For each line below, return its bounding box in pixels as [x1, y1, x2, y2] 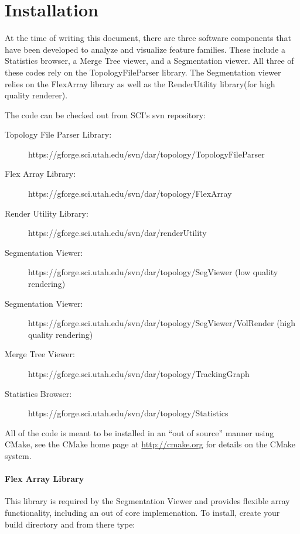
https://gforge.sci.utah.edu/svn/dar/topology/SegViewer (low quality [28, 266, 278, 278]
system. [5, 449, 32, 461]
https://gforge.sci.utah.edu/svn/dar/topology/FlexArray [28, 187, 232, 200]
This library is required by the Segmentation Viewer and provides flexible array [5, 495, 290, 507]
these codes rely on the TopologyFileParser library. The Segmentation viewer [5, 66, 281, 78]
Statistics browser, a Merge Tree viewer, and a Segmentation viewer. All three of [5, 54, 294, 67]
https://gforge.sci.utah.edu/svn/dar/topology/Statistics [28, 407, 229, 419]
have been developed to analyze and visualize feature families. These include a [5, 43, 285, 55]
